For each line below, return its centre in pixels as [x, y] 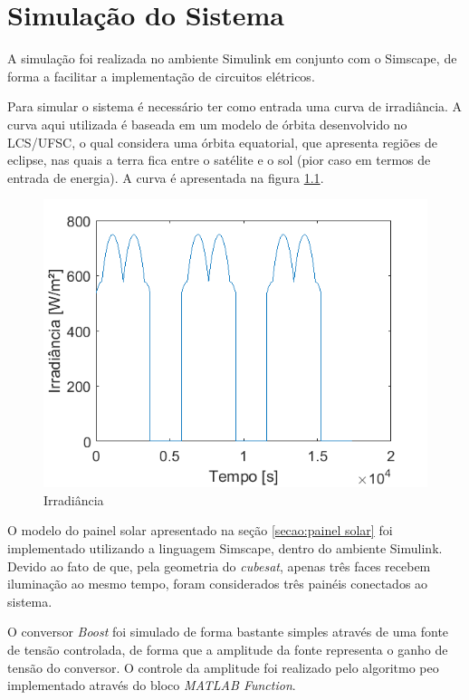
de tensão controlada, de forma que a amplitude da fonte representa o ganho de [228, 650]
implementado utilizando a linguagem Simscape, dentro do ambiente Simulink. [225, 548]
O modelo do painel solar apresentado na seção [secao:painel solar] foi [200, 530]
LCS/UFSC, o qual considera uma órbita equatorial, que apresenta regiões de [222, 142]
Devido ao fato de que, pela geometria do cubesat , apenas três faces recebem [219, 566]
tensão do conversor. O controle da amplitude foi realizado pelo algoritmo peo [223, 667]
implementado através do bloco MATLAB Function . [152, 685]
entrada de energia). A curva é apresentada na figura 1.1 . [166, 177]
